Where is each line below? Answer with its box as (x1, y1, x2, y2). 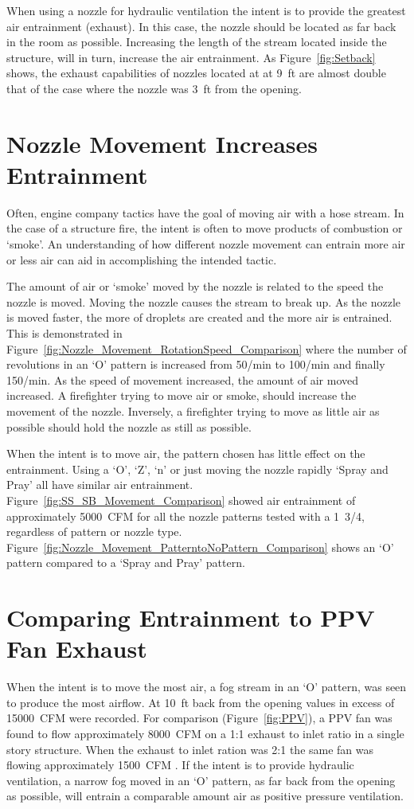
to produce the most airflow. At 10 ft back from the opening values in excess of (6, 694, 395, 710)
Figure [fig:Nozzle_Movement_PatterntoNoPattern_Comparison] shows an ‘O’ (6, 538, 394, 555)
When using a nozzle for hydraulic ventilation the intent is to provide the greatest (6, 2, 406, 18)
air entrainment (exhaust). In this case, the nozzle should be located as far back (6, 18, 396, 34)
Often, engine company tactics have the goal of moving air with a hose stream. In (6, 204, 404, 221)
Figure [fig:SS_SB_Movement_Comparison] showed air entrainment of (6, 491, 356, 508)
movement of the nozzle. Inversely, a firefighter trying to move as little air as (6, 403, 380, 419)
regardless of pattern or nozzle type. (6, 523, 182, 540)
